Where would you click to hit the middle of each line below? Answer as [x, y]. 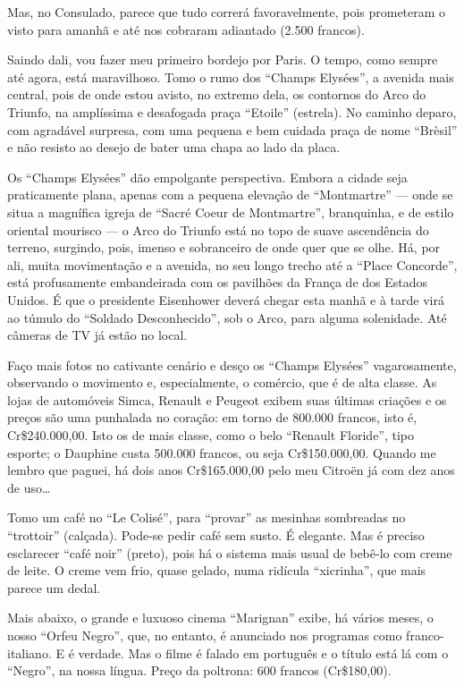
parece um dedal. [54, 587]
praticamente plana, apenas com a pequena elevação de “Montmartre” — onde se [230, 195]
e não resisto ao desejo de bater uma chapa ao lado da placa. [174, 147]
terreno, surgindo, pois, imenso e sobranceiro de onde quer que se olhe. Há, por [224, 247]
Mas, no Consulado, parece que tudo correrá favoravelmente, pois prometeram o [227, 12]
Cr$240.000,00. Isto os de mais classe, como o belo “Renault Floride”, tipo [211, 435]
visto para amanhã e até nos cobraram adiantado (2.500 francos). [186, 29]
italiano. [30, 652]
